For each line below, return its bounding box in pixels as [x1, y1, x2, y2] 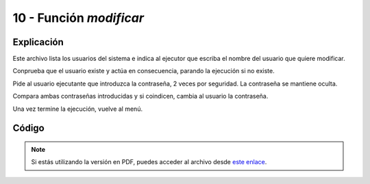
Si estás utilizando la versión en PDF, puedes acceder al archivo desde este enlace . [31, 158, 267, 166]
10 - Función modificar [12, 10, 144, 25]
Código [12, 122, 45, 134]
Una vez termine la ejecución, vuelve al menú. [12, 105, 143, 113]
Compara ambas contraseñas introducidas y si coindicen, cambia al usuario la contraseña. [12, 92, 269, 101]
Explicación [12, 36, 64, 48]
